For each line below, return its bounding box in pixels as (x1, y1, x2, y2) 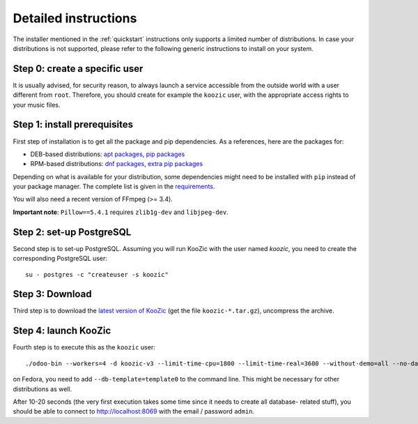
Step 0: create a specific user (13, 63, 144, 75)
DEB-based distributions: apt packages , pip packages (30, 150, 185, 158)
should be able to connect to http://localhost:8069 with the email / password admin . (13, 407, 255, 416)
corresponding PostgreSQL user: (13, 255, 108, 263)
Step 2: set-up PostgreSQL (13, 226, 132, 238)
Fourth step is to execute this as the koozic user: (13, 343, 156, 351)
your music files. (13, 100, 61, 109)
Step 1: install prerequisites (13, 119, 134, 130)
